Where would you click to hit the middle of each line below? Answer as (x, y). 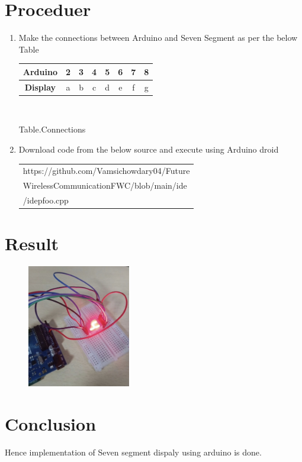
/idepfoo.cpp (46, 200)
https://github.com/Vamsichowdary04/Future (106, 171)
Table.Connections (52, 129)
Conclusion (51, 424)
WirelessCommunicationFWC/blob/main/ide (105, 185)
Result (32, 243)
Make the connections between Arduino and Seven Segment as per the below (158, 38)
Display (40, 87)
